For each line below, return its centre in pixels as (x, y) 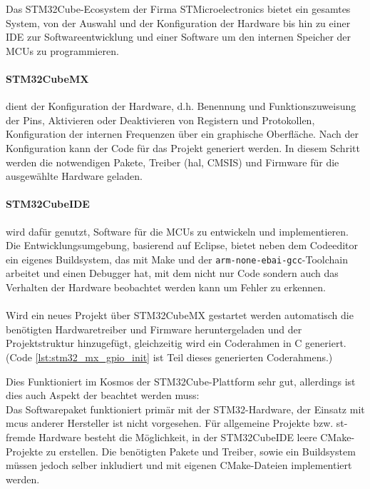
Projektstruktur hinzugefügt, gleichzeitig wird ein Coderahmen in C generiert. (176, 343)
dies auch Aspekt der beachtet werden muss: (103, 395)
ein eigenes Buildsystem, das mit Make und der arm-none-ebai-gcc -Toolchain (177, 259)
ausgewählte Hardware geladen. (74, 176)
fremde (21, 437)
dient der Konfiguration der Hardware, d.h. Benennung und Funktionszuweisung (181, 106)
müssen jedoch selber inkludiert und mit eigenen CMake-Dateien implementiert (179, 465)
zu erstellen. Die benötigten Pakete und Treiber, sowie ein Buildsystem (201, 451)
